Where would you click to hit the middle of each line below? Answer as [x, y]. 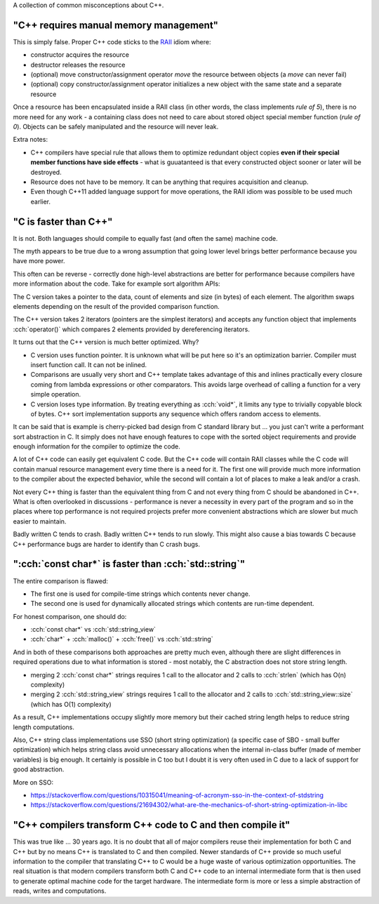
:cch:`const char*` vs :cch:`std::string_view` [93, 630]
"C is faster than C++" [63, 221]
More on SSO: [33, 782]
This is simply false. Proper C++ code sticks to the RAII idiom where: [112, 41]
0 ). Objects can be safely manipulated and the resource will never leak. [116, 127]
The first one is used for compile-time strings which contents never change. [140, 594]
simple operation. [56, 394]
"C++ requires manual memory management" [116, 25]
